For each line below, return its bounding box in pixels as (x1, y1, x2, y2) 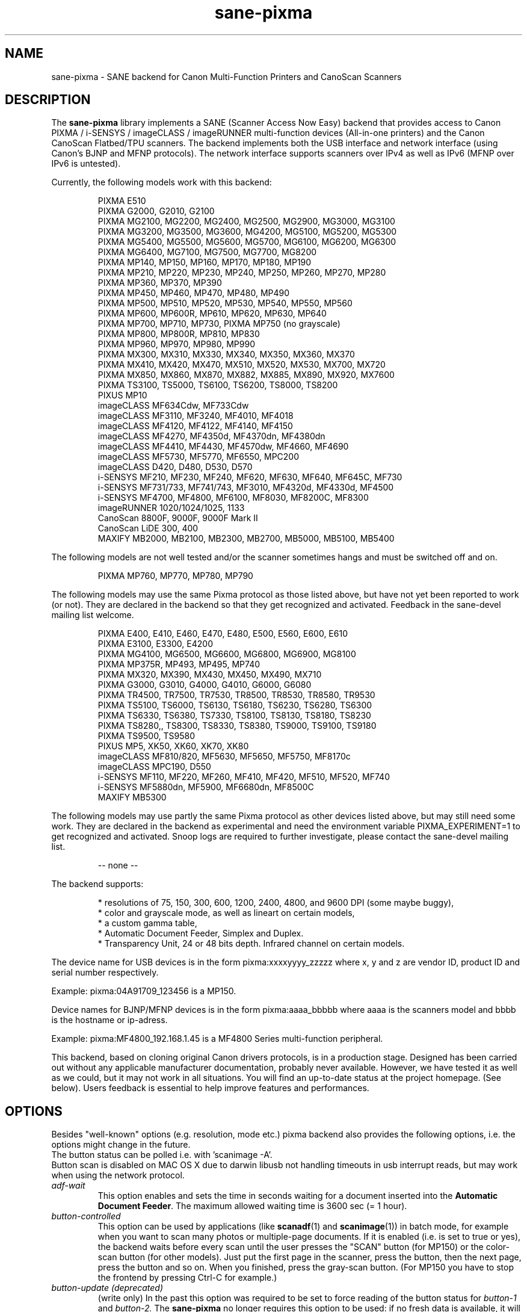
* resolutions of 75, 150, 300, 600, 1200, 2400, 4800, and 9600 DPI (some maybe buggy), (97, 897, 454, 908)
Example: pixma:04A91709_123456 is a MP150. (51, 986, 236, 997)
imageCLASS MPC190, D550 (97, 761, 211, 772)
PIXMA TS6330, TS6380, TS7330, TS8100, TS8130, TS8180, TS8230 (97, 710, 371, 721)
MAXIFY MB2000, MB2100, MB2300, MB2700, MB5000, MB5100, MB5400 (97, 533, 395, 544)
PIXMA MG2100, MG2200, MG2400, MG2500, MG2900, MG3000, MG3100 (97, 216, 395, 227)
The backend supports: (51, 879, 144, 890)
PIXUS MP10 (97, 390, 147, 401)
